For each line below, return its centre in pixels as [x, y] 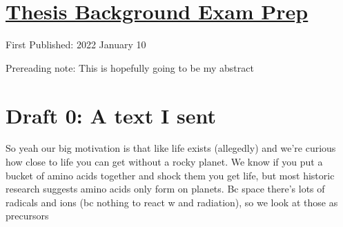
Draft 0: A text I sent [111, 115]
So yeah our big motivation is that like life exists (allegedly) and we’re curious [171, 148]
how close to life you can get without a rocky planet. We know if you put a [164, 162]
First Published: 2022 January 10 [76, 45]
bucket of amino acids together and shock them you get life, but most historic [170, 175]
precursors [27, 216]
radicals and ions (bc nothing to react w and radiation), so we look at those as [172, 202]
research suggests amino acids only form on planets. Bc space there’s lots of [165, 189]
